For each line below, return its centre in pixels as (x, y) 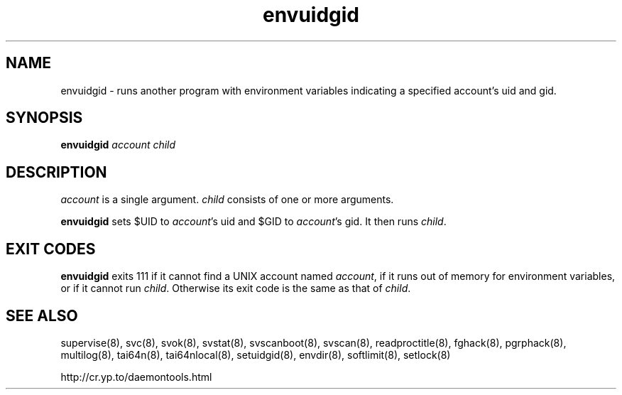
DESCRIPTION (56, 172)
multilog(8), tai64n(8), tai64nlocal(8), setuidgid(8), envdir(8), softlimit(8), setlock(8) (256, 355)
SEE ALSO (42, 315)
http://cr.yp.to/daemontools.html (136, 377)
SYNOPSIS (44, 118)
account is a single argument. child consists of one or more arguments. (227, 200)
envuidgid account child (118, 145)
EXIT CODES (51, 249)
